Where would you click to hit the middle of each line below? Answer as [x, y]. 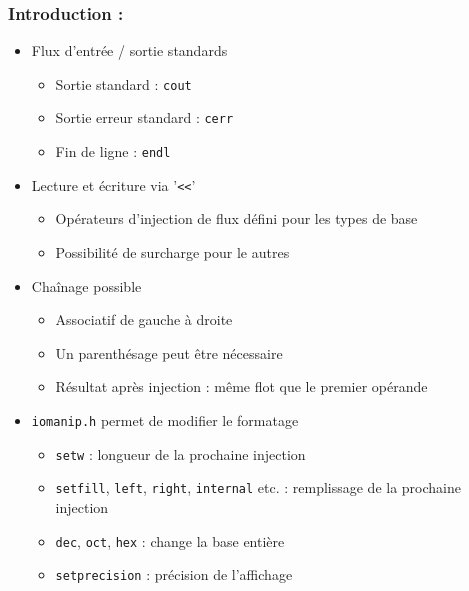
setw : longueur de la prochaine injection [180, 453]
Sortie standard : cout [123, 83]
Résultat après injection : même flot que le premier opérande [241, 386]
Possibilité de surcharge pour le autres [172, 252]
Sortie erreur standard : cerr [144, 117]
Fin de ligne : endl [113, 151]
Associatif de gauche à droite [144, 319]
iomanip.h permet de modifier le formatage [165, 420]
